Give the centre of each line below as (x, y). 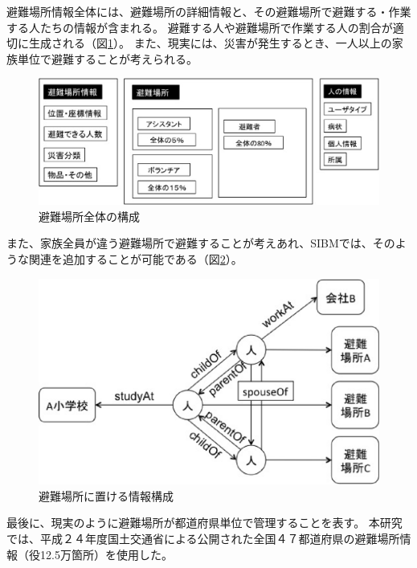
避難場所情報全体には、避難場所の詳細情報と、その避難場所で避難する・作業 (209, 11)
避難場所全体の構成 (89, 216)
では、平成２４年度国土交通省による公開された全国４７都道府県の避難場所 (203, 538)
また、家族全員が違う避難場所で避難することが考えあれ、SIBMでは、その (201, 243)
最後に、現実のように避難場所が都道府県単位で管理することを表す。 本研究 (204, 523)
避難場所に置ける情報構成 (106, 495)
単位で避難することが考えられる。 (107, 58)
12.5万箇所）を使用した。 (106, 554)
